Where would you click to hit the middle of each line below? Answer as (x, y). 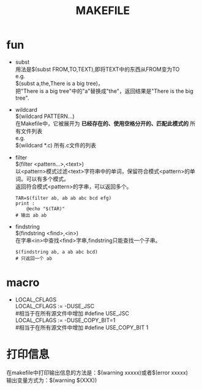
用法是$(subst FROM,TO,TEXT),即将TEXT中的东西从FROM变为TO (97, 69)
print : (25, 203)
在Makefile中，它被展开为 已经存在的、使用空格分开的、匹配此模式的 (102, 123)
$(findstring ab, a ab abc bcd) (56, 252)
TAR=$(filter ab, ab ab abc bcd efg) (63, 198)
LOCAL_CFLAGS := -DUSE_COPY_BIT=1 (65, 320)
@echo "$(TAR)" (46, 208)
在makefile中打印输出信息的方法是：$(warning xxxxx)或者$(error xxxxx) (97, 372)
